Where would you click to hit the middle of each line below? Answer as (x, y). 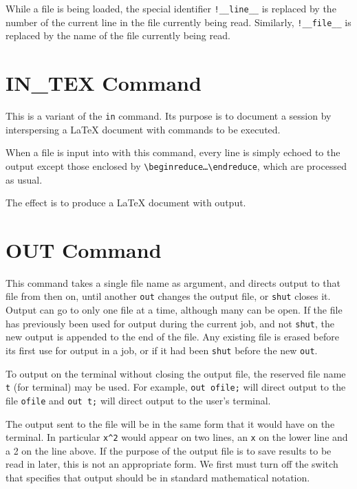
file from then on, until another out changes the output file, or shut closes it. (168, 296)
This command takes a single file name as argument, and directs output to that (173, 282)
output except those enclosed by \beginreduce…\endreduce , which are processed (176, 165)
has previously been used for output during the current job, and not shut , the (170, 323)
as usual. (24, 179)
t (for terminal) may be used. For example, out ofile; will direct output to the (176, 387)
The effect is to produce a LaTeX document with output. (126, 203)
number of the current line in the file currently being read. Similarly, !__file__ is (178, 22)
